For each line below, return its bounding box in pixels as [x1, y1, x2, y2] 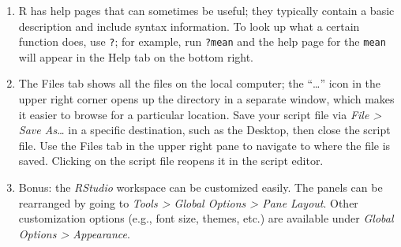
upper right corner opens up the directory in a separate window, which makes [18, 91, 395, 107]
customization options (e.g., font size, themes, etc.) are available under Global [18, 210, 394, 226]
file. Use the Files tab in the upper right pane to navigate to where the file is [18, 137, 391, 153]
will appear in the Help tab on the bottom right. [18, 48, 254, 65]
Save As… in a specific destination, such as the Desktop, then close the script [18, 122, 391, 138]
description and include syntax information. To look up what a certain [18, 17, 360, 34]
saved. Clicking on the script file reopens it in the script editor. [18, 152, 324, 169]
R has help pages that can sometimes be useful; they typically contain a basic [18, 2, 395, 18]
